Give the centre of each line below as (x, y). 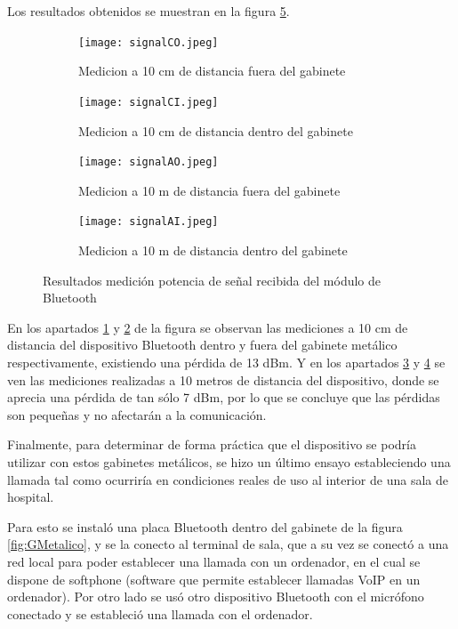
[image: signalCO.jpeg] (149, 42)
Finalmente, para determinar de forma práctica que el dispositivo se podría (212, 444)
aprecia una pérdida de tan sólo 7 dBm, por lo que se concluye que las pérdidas (224, 397)
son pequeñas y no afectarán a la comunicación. (137, 414)
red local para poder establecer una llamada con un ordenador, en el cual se (214, 561)
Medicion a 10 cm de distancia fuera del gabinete (212, 71)
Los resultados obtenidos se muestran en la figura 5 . (149, 11)
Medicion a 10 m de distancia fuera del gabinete (209, 190)
